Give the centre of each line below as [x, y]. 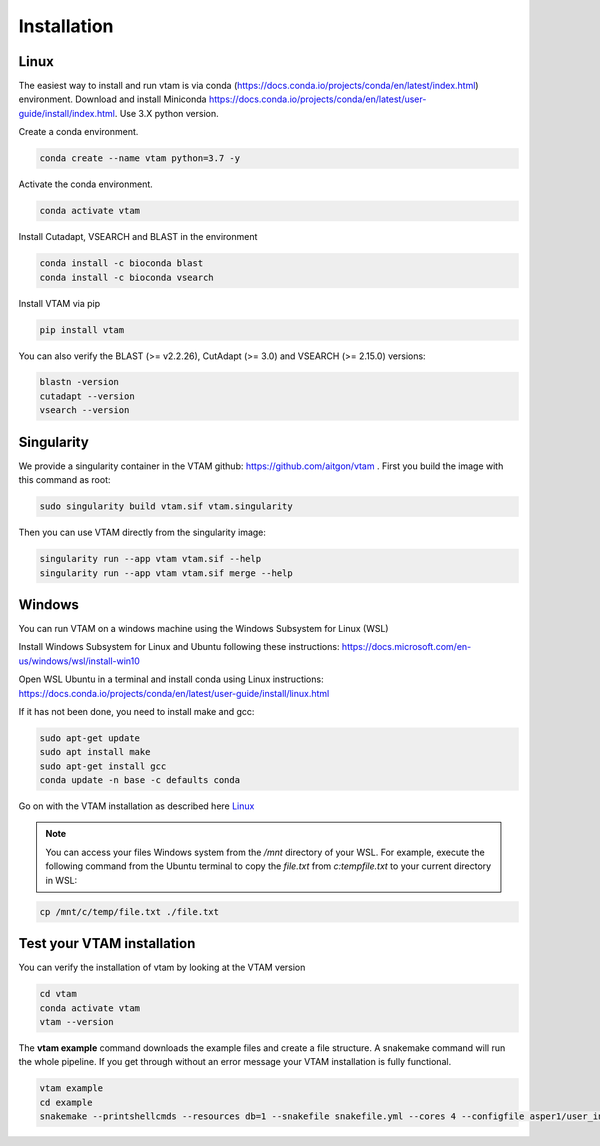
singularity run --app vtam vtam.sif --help [150, 559]
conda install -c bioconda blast [121, 263]
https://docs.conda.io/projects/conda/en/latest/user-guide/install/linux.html [174, 693]
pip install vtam [82, 329]
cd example [66, 1102]
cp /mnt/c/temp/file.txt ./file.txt [129, 911]
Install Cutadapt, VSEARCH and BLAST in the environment [138, 237]
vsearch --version [84, 410]
